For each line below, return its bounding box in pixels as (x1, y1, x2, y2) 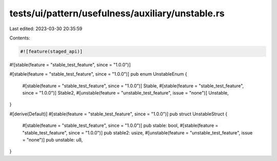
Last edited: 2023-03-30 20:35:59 (9, 26, 83, 32)
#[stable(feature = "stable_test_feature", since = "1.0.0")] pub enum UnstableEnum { (9, 71, 187, 77)
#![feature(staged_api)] (20, 49, 83, 54)
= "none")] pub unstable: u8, (22, 137, 83, 143)
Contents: (9, 35, 30, 41)
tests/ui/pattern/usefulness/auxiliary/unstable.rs (9, 8, 225, 19)
